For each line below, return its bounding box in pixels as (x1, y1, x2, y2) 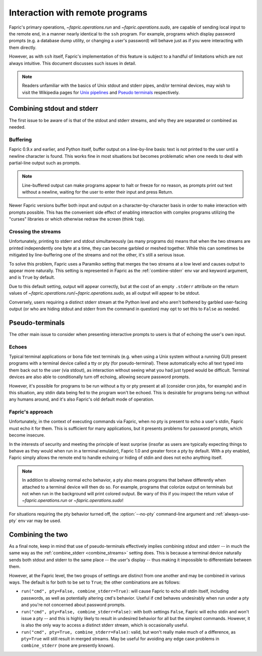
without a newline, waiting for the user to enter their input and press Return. (22, 189, 173, 195)
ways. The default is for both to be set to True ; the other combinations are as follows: (9, 579, 180, 585)
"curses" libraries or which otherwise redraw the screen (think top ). (9, 216, 146, 222)
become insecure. (9, 432, 46, 438)
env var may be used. (17, 518, 62, 524)
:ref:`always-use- (215, 511, 250, 517)
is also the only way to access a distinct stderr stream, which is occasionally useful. (21, 622, 189, 628)
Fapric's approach (9, 408, 53, 415)
